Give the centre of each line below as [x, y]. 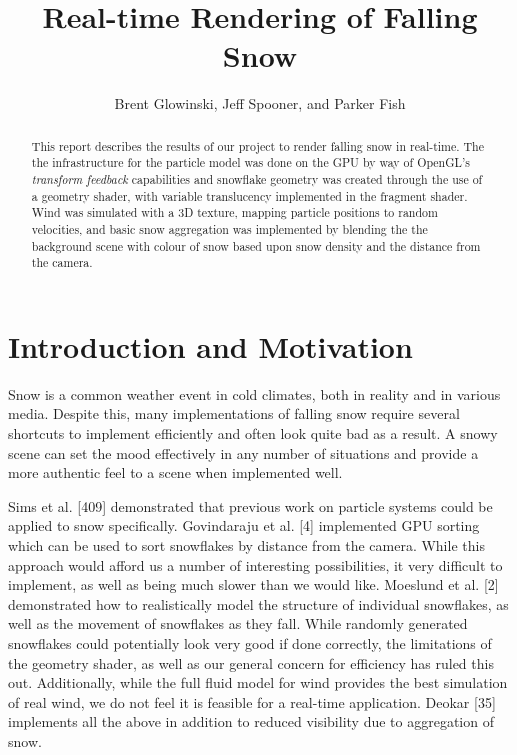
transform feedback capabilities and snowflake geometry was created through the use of [257, 179]
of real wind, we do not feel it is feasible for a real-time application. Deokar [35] [252, 701]
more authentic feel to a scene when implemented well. [175, 472]
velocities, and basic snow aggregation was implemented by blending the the [229, 228]
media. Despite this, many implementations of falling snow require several [234, 413]
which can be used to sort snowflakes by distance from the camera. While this [246, 545]
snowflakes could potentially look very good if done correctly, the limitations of [250, 643]
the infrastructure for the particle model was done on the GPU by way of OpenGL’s [250, 162]
